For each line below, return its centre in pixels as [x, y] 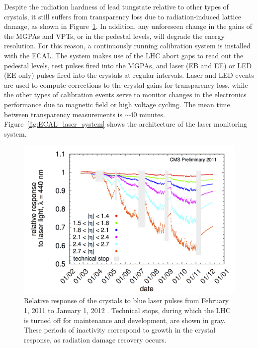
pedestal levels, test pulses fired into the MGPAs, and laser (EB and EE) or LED [128, 65]
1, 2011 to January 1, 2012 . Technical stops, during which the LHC [127, 310]
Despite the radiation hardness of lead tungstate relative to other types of [116, 6]
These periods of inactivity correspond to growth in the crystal [120, 330]
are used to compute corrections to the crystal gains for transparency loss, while [126, 85]
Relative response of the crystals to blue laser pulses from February [127, 300]
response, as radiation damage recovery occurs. [95, 339]
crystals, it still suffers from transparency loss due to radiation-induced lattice [123, 16]
